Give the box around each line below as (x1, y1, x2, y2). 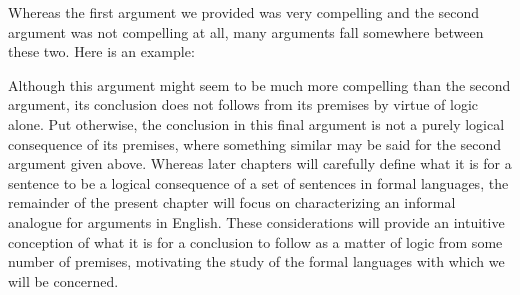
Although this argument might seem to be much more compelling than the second (8, 74, 511, 95)
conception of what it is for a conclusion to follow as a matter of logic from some (8, 231, 503, 252)
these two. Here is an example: (8, 41, 195, 62)
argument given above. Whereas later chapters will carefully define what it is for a (8, 153, 512, 174)
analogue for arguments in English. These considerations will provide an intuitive (8, 211, 505, 232)
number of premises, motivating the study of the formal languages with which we (8, 251, 505, 272)
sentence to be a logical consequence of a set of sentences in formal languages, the (8, 172, 509, 193)
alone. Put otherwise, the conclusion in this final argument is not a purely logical (8, 113, 505, 134)
